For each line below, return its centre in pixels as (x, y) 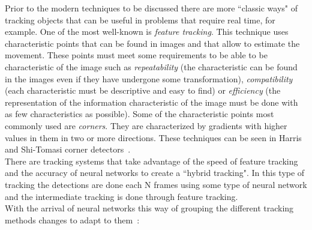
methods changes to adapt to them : (72, 219)
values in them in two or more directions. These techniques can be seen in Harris (153, 137)
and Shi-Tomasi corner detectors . (68, 149)
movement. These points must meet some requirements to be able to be (136, 55)
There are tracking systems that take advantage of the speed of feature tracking (151, 161)
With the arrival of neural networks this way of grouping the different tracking (149, 208)
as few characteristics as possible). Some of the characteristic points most (139, 114)
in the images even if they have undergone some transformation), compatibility (149, 78)
